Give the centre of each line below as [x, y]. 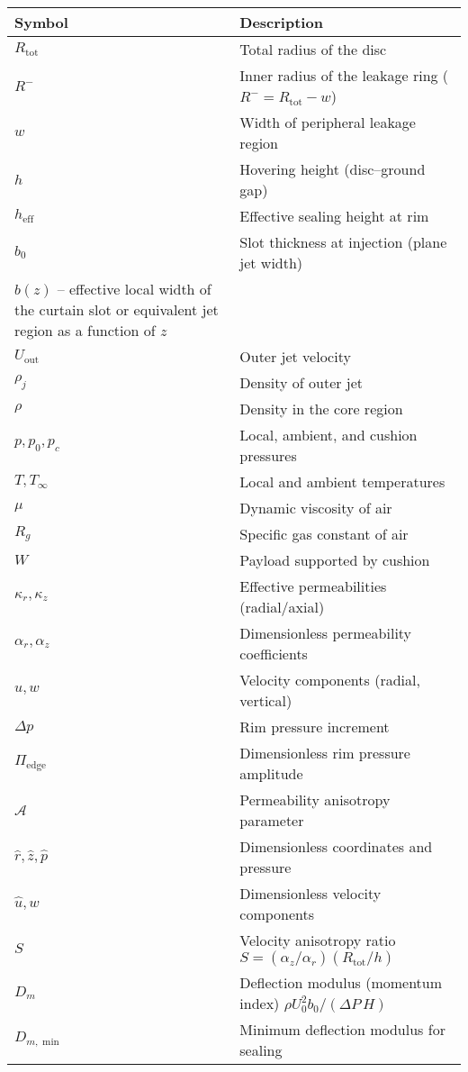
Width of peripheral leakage [328, 122]
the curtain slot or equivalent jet [117, 309]
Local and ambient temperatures [342, 481]
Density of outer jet [301, 382]
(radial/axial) [282, 607]
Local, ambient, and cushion [328, 435]
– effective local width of [134, 289]
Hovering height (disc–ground [333, 169]
